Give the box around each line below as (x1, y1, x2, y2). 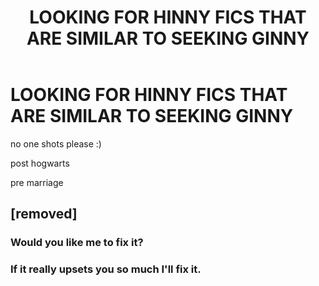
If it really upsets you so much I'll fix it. (10, 262, 202, 276)
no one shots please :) (10, 137, 102, 150)
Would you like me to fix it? (10, 236, 144, 250)
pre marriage (10, 176, 64, 188)
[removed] (10, 206, 78, 223)
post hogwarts (10, 157, 70, 169)
